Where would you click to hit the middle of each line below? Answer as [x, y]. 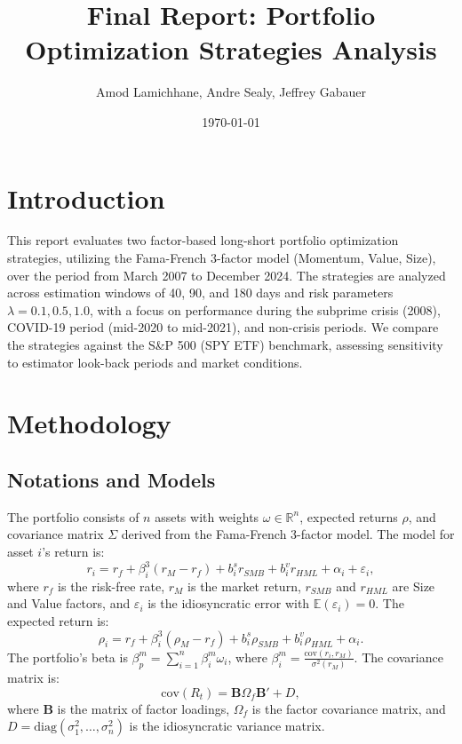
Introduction [86, 198]
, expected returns [349, 516]
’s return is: [73, 551]
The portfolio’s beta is [68, 657]
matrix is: [33, 678]
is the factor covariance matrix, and [349, 708]
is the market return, [244, 586]
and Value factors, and [69, 603]
